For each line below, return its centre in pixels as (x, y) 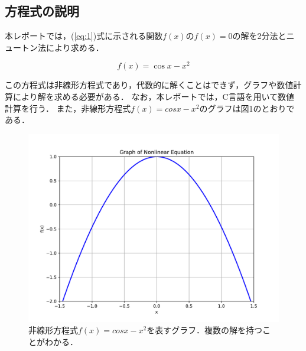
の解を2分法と (259, 36)
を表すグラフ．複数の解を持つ (205, 330)
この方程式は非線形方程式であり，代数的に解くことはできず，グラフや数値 (149, 85)
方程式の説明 (42, 11)
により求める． (75, 47)
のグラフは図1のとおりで (247, 108)
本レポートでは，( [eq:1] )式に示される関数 (84, 36)
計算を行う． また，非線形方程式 (68, 108)
